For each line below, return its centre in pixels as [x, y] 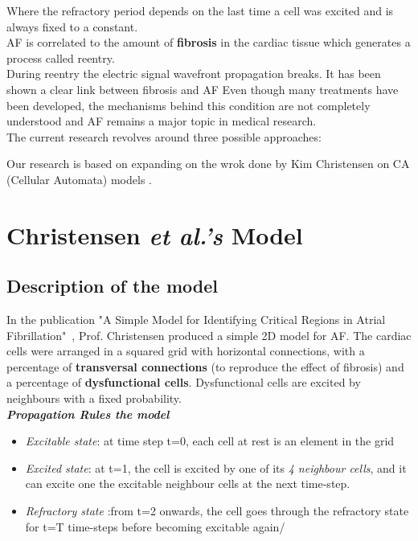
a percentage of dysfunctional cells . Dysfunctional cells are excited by [184, 382]
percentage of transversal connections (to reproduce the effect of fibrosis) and [205, 366]
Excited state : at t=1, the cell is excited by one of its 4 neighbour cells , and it [216, 467]
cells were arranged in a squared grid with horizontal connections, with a [186, 351]
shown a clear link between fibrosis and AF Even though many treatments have [203, 89]
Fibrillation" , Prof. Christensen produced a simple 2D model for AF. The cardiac [209, 335]
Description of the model [113, 286]
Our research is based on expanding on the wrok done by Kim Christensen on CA [208, 164]
